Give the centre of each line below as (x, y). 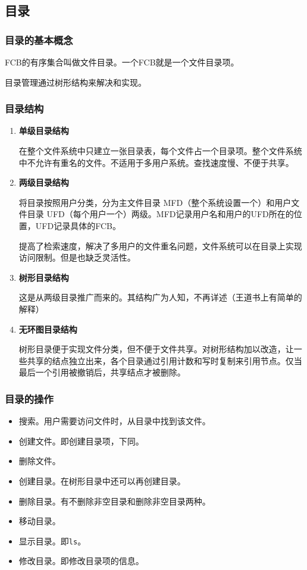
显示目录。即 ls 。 (52, 541)
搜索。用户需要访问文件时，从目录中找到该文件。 (115, 421)
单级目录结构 (44, 131)
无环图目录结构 (48, 329)
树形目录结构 (44, 277)
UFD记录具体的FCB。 (78, 225)
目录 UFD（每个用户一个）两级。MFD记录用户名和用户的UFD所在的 (160, 214)
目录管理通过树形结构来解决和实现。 (76, 82)
